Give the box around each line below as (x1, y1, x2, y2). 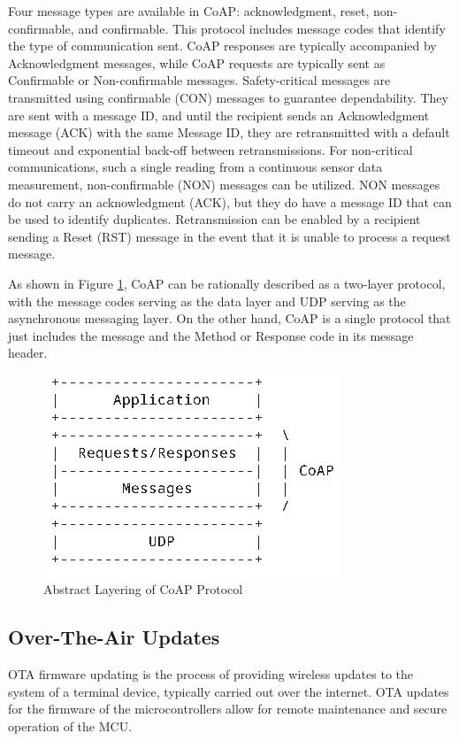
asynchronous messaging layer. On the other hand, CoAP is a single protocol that (8, 309, 451, 328)
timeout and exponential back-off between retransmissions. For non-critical (8, 140, 413, 158)
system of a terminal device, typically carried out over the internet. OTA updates (8, 682, 449, 700)
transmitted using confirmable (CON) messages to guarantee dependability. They (8, 88, 448, 106)
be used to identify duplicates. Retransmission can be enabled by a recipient (8, 210, 421, 228)
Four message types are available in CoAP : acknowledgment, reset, (8, 2, 370, 19)
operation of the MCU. (8, 717, 133, 736)
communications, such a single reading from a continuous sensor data (8, 158, 383, 176)
